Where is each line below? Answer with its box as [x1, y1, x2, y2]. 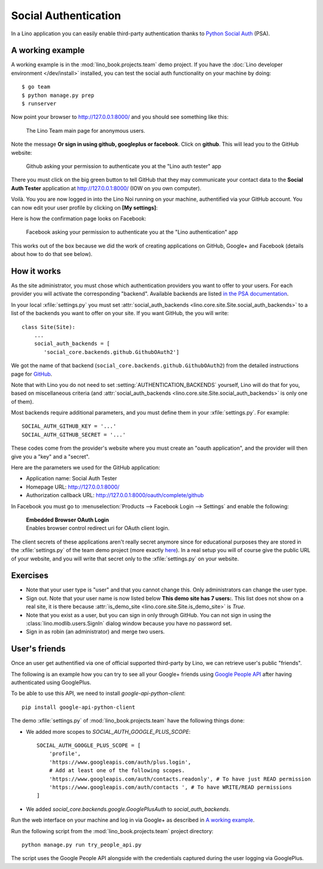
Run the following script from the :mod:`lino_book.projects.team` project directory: [11, 827, 214, 834]
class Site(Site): [22, 324, 76, 330]
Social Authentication [11, 9, 121, 22]
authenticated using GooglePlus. [11, 679, 92, 686]
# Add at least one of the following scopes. [48, 767, 185, 774]
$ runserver [22, 100, 57, 107]
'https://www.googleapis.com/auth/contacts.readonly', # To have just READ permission [48, 775, 311, 782]
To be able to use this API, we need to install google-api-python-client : [11, 690, 185, 697]
